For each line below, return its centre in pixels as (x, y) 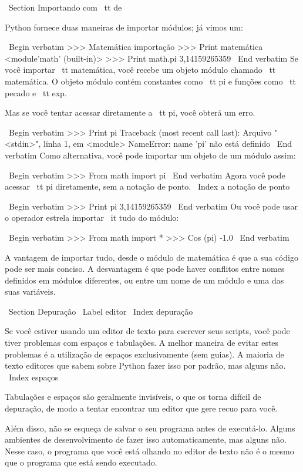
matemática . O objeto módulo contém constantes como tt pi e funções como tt (151, 81)
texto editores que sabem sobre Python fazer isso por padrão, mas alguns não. (145, 365)
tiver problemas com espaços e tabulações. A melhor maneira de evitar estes (142, 343)
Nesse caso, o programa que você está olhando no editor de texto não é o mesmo (149, 451)
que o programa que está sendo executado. (81, 462)
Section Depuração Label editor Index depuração (101, 311)
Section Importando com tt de (65, 7)
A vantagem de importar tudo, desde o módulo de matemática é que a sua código (151, 257)
